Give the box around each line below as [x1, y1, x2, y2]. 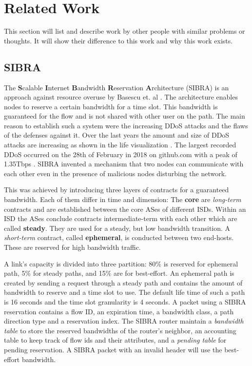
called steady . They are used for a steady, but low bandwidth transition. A [4, 223, 231, 233]
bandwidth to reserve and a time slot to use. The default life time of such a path [4, 287, 245, 297]
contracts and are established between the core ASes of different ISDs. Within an [4, 203, 246, 214]
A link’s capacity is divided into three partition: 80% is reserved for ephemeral [4, 258, 238, 268]
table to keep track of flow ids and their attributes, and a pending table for [4, 335, 227, 345]
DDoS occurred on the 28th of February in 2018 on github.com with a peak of [4, 149, 237, 159]
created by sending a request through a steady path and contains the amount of [4, 277, 243, 287]
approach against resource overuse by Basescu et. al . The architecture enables [4, 92, 238, 102]
